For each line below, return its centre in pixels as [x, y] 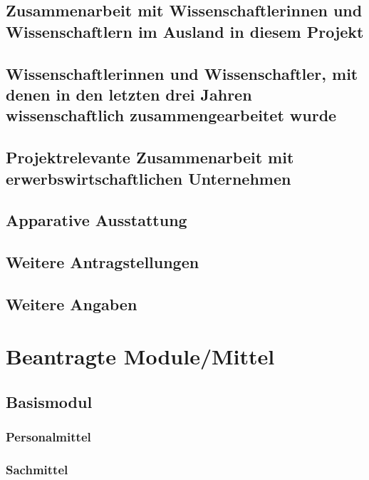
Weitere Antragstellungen [103, 262]
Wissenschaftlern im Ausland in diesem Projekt [185, 31]
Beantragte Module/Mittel [140, 356]
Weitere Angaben [72, 303]
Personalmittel [48, 437]
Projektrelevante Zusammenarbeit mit [150, 157]
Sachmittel [37, 470]
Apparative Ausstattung [97, 220]
